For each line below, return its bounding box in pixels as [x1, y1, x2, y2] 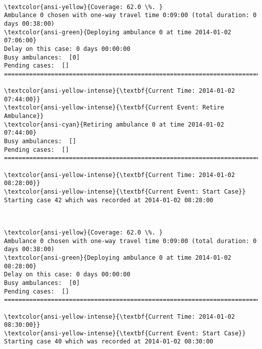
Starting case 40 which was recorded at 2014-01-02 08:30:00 [4, 338, 214, 345]
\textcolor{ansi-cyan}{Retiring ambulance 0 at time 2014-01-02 [4, 121, 224, 128]
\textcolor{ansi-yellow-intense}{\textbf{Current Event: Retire [4, 104, 224, 111]
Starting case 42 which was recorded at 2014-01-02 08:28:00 [4, 196, 214, 204]
